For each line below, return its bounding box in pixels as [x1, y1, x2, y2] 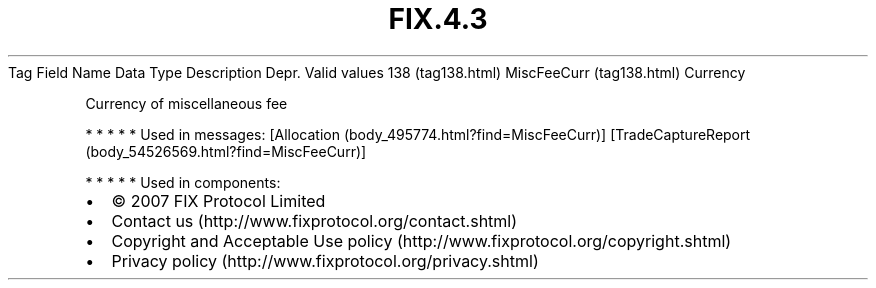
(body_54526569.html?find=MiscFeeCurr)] [85, 142, 367, 160]
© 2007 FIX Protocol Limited [111, 190, 326, 211]
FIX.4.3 [388, 2, 488, 36]
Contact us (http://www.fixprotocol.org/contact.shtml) [111, 210, 518, 231]
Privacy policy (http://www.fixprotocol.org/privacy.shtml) [111, 250, 539, 271]
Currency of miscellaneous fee [85, 94, 288, 112]
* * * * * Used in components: [85, 173, 281, 191]
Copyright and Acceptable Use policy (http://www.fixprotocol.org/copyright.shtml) [111, 230, 732, 251]
